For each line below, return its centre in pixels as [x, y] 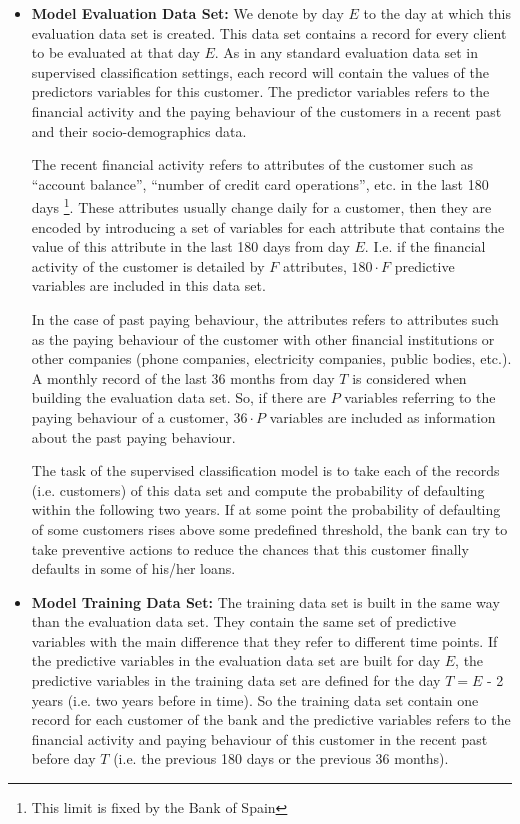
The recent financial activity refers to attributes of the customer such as [252, 164]
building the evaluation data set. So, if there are [178, 397]
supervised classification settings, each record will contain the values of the [260, 71]
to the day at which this [437, 13]
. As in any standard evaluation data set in [346, 52]
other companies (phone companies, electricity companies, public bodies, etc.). [271, 358]
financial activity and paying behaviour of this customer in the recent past [259, 738]
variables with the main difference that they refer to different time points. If [264, 640]
